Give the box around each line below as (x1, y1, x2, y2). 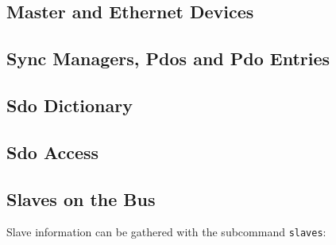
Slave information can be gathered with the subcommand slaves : (6, 224, 326, 240)
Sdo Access (6, 139, 99, 164)
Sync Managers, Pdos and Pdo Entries (6, 46, 330, 71)
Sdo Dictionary (6, 92, 133, 117)
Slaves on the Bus (6, 186, 156, 211)
